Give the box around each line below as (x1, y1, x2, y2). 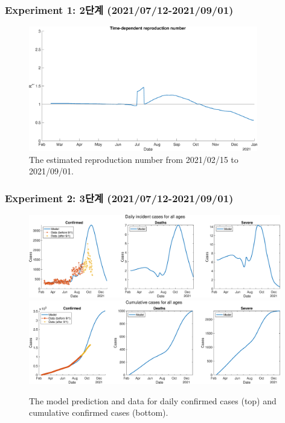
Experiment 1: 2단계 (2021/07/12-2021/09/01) (5, 2, 234, 17)
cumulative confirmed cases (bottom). (29, 406, 168, 419)
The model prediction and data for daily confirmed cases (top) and (29, 394, 277, 407)
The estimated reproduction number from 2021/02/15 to (29, 153, 239, 165)
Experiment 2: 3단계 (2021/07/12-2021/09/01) (5, 190, 234, 205)
